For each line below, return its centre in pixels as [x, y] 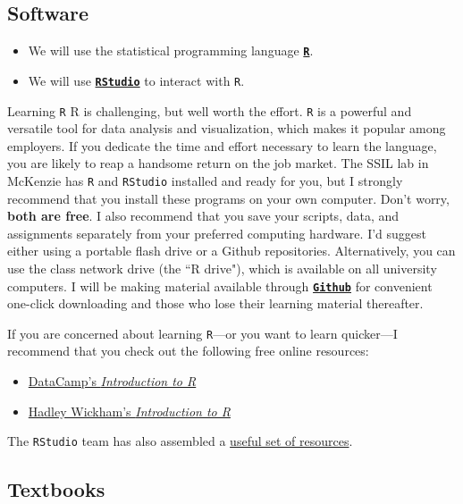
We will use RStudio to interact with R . [136, 80]
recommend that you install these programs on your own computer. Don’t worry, [228, 198]
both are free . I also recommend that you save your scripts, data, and [203, 216]
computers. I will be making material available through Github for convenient [220, 286]
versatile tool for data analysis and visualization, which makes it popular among [227, 128]
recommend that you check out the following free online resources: [188, 351]
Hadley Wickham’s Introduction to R [129, 411]
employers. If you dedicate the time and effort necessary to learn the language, [222, 145]
